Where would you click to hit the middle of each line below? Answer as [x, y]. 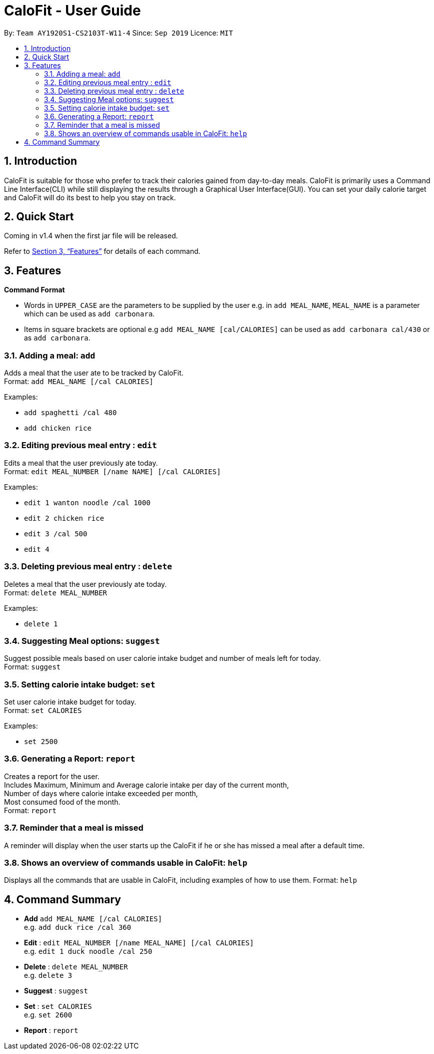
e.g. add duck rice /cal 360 [78, 927]
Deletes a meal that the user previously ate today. [85, 584]
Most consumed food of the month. [62, 802]
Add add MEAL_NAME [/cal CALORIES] [93, 919]
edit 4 [37, 549]
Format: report [30, 810]
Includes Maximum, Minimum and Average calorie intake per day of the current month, [146, 785]
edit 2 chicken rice [64, 518]
